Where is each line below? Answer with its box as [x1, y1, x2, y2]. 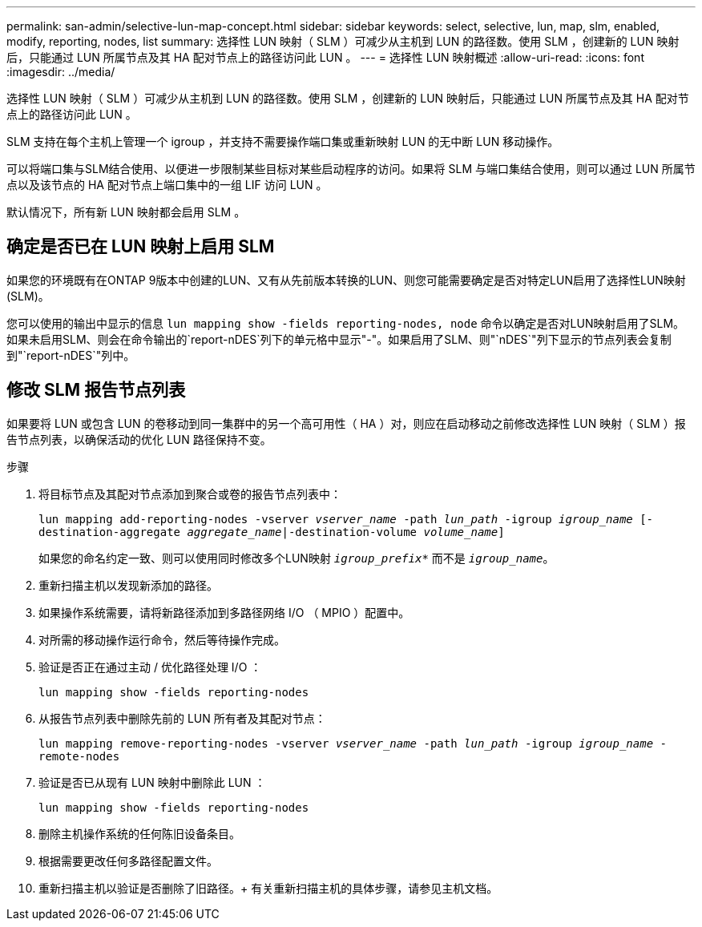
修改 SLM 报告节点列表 [6, 380, 186, 401]
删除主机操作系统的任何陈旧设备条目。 [38, 826, 240, 840]
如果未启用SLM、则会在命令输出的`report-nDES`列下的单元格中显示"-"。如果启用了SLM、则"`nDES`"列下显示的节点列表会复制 [6, 332, 672, 346]
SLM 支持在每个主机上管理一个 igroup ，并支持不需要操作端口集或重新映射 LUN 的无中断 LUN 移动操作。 [6, 135, 559, 148]
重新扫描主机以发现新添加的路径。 [38, 578, 218, 592]
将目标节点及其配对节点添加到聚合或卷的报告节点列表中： [38, 486, 341, 501]
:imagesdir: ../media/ [6, 65, 115, 79]
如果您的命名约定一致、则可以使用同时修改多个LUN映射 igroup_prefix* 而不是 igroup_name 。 [38, 550, 555, 565]
